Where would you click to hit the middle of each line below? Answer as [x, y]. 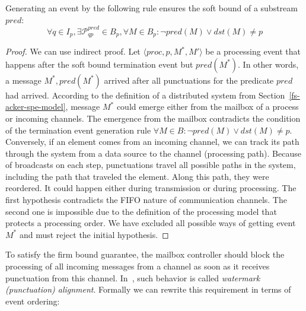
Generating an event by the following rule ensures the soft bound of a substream [152, 8]
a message [23, 80]
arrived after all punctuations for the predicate [189, 80]
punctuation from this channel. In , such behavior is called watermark [133, 277]
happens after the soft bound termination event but [99, 64]
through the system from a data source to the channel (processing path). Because [153, 153]
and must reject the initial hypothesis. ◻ [94, 234]
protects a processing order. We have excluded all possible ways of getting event [151, 223]
